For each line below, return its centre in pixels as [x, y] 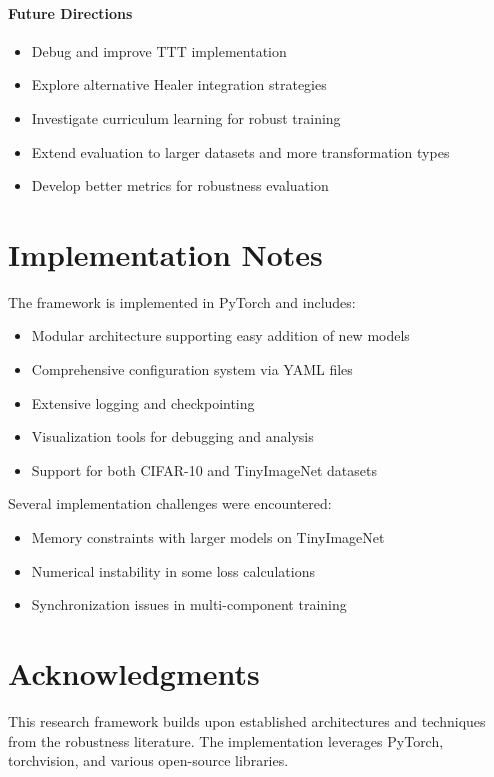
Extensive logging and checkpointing [143, 402]
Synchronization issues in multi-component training [189, 604]
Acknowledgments [134, 673]
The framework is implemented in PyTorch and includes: [182, 301]
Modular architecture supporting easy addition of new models [220, 335]
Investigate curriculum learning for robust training [186, 117]
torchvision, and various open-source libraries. [148, 760]
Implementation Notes [165, 253]
